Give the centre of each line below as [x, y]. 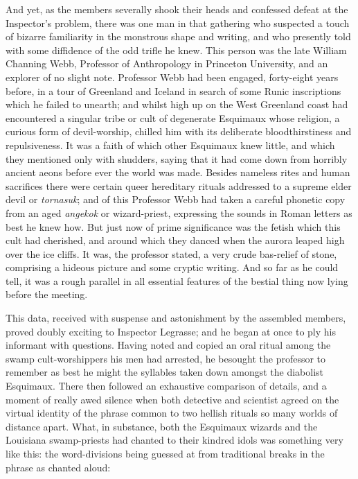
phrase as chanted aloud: [58, 467]
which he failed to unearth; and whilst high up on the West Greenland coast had [177, 104]
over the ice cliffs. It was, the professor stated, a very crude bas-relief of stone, [171, 253]
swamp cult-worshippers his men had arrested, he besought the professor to [166, 358]
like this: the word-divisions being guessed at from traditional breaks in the [165, 453]
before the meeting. [47, 294]
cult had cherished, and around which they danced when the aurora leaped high [175, 240]
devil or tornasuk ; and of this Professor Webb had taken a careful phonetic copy [176, 199]
